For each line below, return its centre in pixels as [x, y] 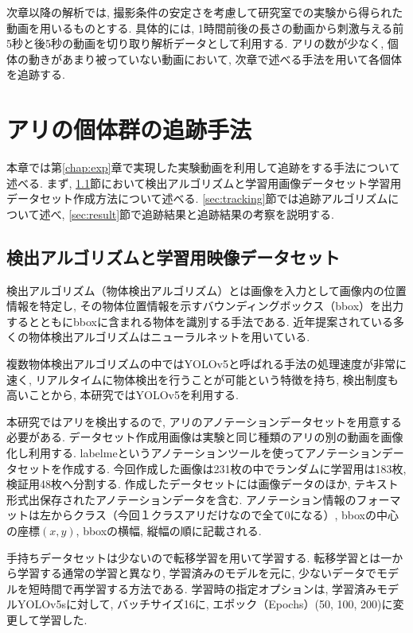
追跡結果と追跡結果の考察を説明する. [238, 214]
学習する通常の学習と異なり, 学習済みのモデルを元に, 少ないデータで [197, 573]
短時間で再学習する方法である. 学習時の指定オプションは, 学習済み [202, 588]
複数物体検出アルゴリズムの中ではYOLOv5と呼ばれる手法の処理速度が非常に [207, 364]
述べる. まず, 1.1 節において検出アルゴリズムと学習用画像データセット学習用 [204, 183]
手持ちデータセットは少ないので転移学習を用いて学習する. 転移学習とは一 [199, 557]
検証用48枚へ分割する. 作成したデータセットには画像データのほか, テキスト [203, 484]
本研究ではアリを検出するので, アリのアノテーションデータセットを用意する [205, 421]
